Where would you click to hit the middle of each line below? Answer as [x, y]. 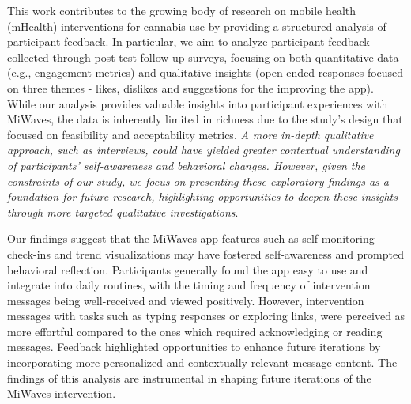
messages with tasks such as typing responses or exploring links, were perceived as [206, 316]
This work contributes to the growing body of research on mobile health [182, 10]
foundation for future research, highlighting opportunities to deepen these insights [202, 196]
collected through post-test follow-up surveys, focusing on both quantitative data [203, 57]
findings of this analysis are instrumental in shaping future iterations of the [189, 378]
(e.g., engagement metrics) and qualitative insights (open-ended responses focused [205, 72]
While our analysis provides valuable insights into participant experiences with [198, 103]
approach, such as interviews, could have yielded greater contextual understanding [204, 150]
